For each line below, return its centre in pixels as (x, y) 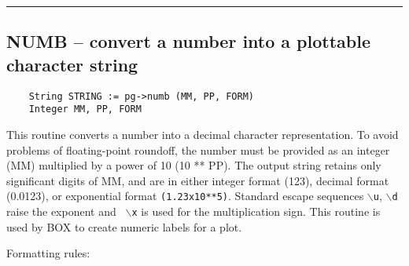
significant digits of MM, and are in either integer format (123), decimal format (198, 180)
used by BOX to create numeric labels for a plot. (124, 226)
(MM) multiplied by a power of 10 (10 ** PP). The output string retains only (194, 165)
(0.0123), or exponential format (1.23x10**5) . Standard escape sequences (185, 196)
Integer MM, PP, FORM (85, 109)
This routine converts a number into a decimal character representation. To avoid (203, 134)
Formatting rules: (48, 253)
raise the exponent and (61, 211)
